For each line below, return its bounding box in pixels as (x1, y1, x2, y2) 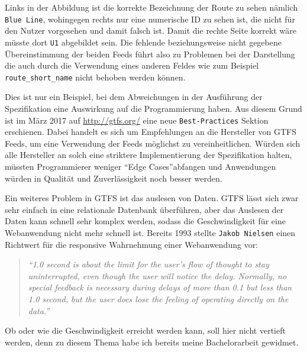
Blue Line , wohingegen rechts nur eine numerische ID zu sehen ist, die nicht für (5, 12, 295, 25)
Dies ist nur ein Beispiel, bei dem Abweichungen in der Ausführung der (5, 91, 263, 103)
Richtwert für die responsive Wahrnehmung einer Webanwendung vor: (5, 238, 258, 250)
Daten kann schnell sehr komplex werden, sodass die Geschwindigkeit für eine (5, 215, 286, 227)
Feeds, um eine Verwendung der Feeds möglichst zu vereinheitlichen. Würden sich (5, 137, 300, 149)
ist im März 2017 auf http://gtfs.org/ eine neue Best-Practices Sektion (5, 114, 269, 126)
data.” (28, 304, 50, 317)
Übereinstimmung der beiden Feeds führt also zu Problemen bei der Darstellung (5, 47, 295, 60)
